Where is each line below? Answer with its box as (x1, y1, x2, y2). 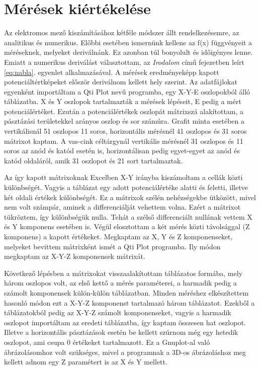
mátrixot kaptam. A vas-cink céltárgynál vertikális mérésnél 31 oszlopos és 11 (4, 135, 243, 146)
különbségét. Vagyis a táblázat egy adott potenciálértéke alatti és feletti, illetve (4, 182, 248, 193)
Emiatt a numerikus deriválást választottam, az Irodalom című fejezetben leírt (4, 56, 244, 67)
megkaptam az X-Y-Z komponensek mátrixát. (4, 251, 145, 261)
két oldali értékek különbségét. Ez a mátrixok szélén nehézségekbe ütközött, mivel (4, 192, 256, 202)
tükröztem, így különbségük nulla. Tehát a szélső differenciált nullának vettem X (4, 211, 252, 222)
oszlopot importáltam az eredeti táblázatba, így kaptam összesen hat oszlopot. (4, 317, 246, 327)
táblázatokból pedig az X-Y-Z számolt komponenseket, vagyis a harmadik (4, 307, 231, 318)
